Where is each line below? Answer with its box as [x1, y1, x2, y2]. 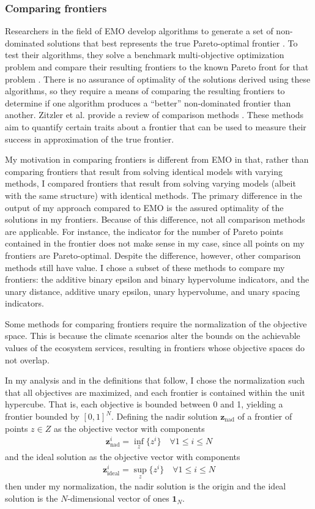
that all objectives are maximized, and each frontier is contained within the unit [5, 385, 305, 398]
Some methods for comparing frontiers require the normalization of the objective [5, 317, 307, 330]
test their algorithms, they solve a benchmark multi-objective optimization [5, 48, 284, 61]
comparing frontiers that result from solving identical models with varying [5, 165, 283, 177]
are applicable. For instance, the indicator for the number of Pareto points [5, 225, 284, 237]
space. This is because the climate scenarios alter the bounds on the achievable [5, 329, 300, 342]
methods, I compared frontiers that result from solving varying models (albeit [5, 177, 296, 190]
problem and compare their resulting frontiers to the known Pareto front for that [5, 61, 309, 73]
